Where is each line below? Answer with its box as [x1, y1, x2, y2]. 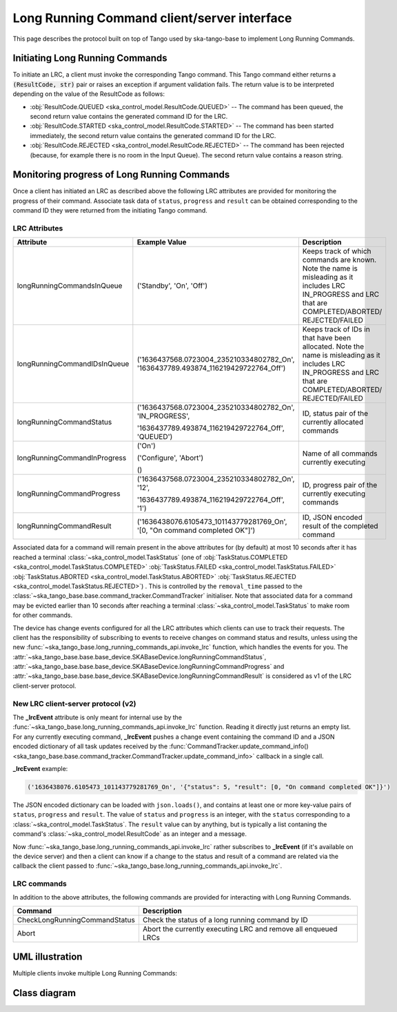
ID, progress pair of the [302, 480, 378, 490]
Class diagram [12, 987, 76, 999]
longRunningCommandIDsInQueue [17, 359, 130, 369]
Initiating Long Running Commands [12, 52, 168, 64]
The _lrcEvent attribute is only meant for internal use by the [12, 713, 183, 721]
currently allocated [302, 418, 364, 427]
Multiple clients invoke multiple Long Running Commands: [12, 969, 178, 977]
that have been [302, 333, 352, 343]
